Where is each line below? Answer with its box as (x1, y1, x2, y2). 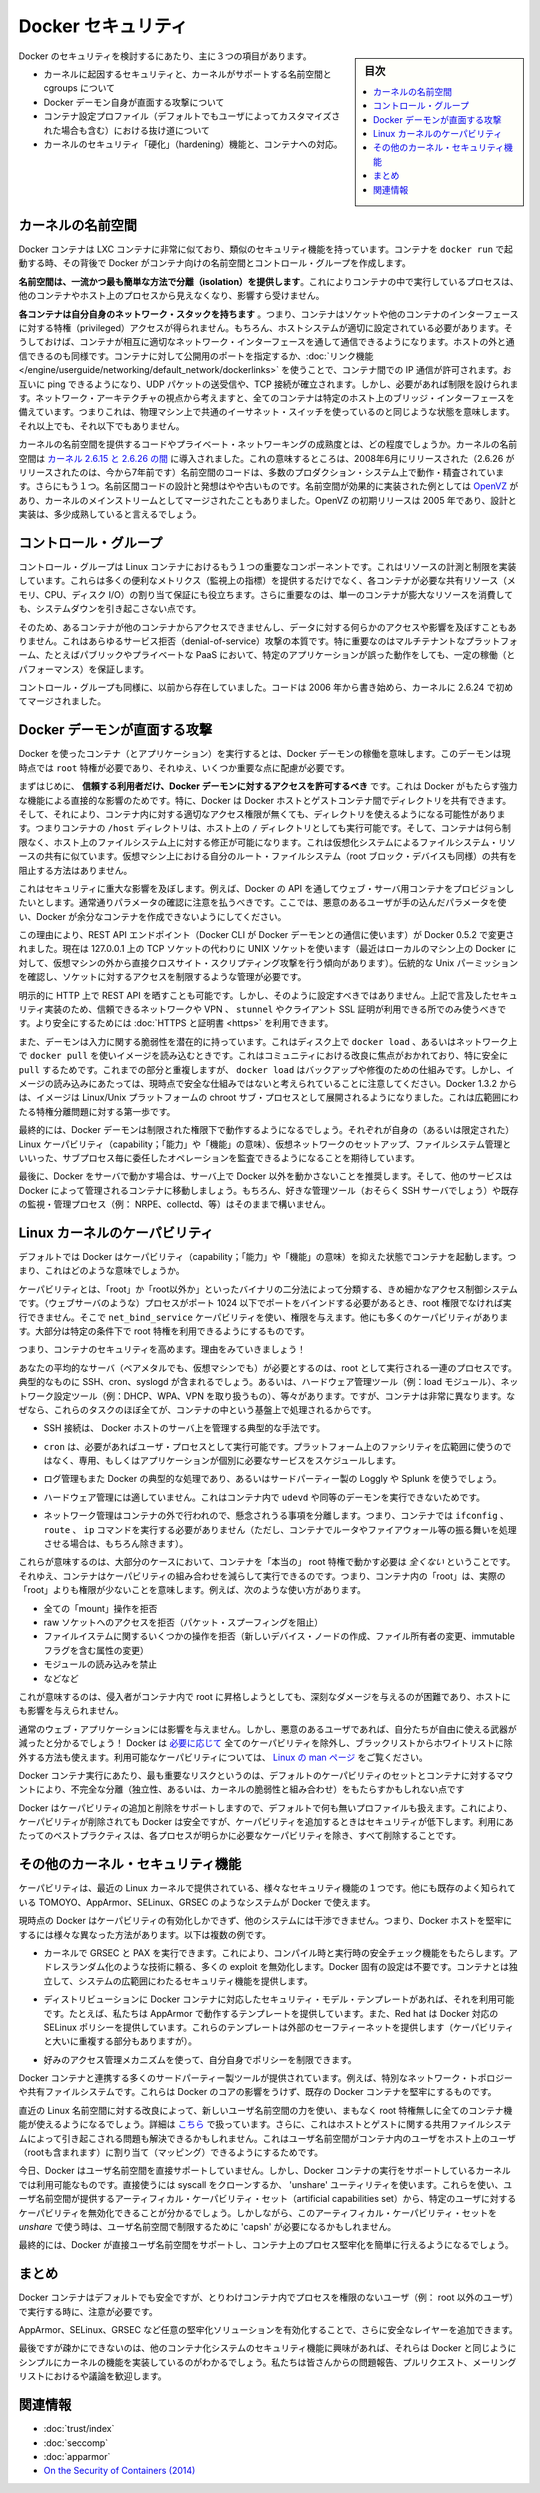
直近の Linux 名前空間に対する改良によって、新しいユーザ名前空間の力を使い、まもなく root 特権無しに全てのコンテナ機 (18, 2104, 513, 2116)
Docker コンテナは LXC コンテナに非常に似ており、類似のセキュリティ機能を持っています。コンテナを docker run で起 (18, 243, 514, 255)
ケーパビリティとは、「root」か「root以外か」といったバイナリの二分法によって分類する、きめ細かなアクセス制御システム (18, 1283, 519, 1295)
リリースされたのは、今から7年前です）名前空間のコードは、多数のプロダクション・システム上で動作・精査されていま (18, 466, 505, 478)
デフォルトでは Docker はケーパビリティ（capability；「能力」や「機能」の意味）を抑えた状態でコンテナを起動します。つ (18, 1251, 517, 1263)
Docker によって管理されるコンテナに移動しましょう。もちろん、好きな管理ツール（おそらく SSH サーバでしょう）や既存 (18, 1184, 519, 1196)
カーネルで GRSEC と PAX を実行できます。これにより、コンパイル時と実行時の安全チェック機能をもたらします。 (43, 1946, 510, 1959)
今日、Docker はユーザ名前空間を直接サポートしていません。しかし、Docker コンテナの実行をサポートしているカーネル (18, 2165, 511, 2177)
